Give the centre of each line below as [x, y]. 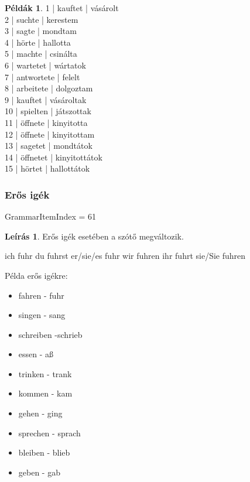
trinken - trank [45, 373]
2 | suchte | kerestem [42, 19]
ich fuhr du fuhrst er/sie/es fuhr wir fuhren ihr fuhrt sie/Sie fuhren [125, 256]
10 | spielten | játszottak [48, 111]
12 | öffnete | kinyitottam [50, 134]
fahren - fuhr [41, 295]
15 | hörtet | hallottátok [47, 168]
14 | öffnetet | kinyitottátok [54, 157]
